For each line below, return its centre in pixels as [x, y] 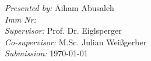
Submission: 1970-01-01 [46, 53]
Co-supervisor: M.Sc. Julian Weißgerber [76, 42]
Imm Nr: [20, 19]
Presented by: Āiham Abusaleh [59, 8]
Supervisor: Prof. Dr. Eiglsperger [63, 31]
